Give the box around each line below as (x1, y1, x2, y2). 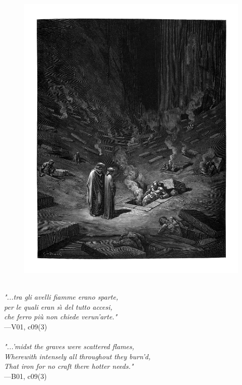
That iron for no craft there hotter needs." (4, 361, 134, 371)
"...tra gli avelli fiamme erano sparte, (4, 292, 118, 302)
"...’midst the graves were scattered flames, (4, 341, 135, 352)
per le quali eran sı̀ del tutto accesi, (4, 301, 112, 312)
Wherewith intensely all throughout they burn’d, (4, 351, 151, 361)
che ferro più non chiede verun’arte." (4, 311, 117, 322)
